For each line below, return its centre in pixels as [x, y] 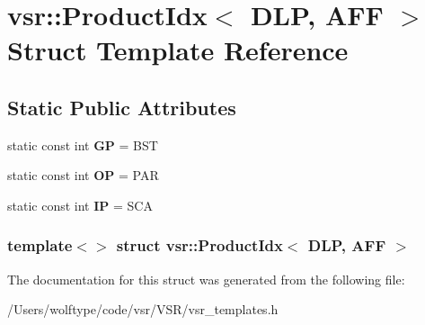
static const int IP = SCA [80, 205]
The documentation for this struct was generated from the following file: [206, 279]
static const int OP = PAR [83, 175]
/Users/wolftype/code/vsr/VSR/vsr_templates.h [143, 309]
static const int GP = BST [83, 144]
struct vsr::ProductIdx [199, 245]
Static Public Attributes [122, 107]
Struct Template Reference [178, 50]
